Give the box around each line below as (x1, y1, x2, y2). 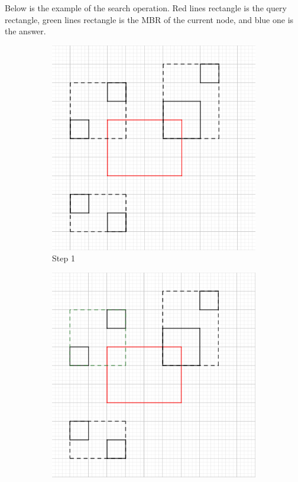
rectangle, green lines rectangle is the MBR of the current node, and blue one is (5, 13, 294, 25)
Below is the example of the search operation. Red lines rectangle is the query (5, 2, 287, 14)
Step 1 (52, 252, 75, 264)
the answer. (5, 25, 46, 37)
